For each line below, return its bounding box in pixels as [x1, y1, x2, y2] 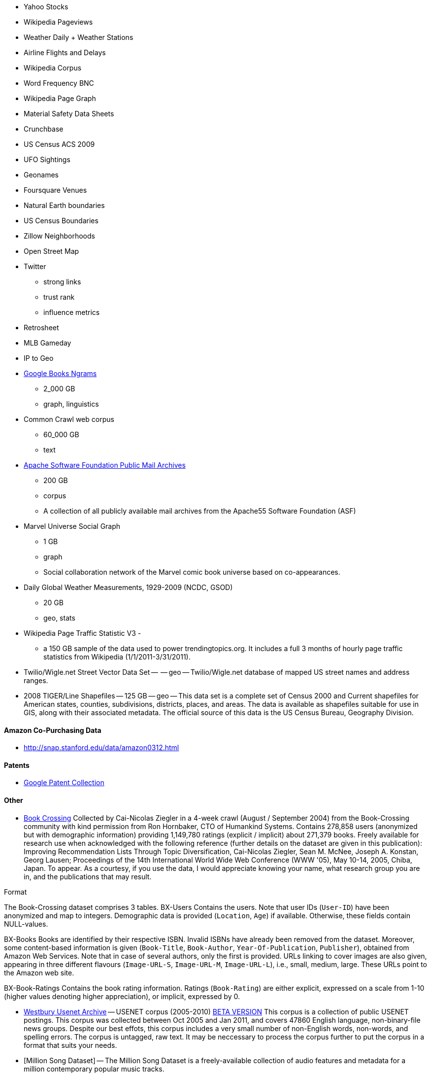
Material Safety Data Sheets [24, 109, 114, 118]
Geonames [24, 171, 59, 179]
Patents [4, 761, 30, 769]
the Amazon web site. [4, 968, 74, 977]
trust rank [43, 293, 75, 301]
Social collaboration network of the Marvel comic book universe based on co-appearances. [43, 568, 340, 576]
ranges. [24, 676, 48, 685]
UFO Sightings [24, 155, 70, 164]
